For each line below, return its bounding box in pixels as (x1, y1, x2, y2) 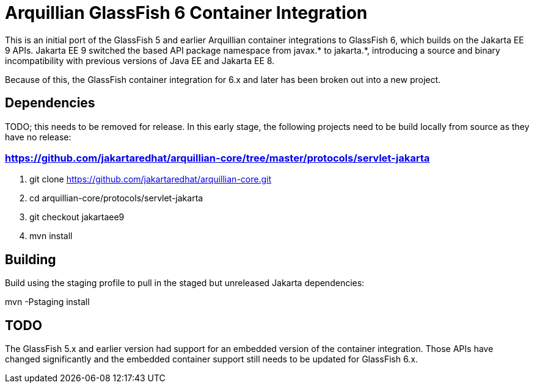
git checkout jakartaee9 (29, 212, 125, 223)
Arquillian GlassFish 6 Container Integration (5, 2, 368, 23)
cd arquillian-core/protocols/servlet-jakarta (29, 193, 203, 204)
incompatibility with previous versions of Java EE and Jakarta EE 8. (5, 55, 275, 66)
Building (5, 251, 56, 267)
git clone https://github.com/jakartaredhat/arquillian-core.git (29, 174, 271, 185)
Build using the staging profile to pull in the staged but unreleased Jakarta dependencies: (5, 278, 365, 289)
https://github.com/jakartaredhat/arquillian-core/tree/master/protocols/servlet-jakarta (5, 151, 430, 164)
